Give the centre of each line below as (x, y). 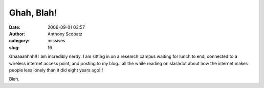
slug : (14, 47)
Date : (15, 27)
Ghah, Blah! (33, 13)
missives (56, 41)
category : (19, 41)
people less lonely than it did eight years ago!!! (56, 70)
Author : (17, 34)
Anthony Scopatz (65, 34)
